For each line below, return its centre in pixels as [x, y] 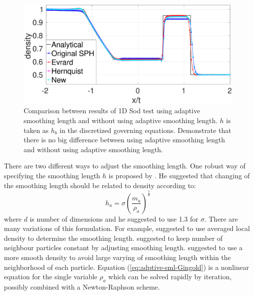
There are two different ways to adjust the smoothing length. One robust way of [125, 166]
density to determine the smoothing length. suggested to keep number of [113, 238]
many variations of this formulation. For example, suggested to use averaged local [127, 228]
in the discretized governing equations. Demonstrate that [145, 130]
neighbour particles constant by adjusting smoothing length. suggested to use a [123, 247]
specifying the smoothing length [52, 176]
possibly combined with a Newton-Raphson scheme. [82, 286]
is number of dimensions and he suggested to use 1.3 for [114, 218]
